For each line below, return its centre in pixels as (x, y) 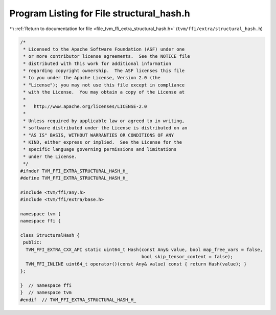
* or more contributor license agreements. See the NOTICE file (107, 57)
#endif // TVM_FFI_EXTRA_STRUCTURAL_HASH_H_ (78, 300)
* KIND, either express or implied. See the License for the (103, 142)
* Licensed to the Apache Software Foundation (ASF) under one (104, 49)
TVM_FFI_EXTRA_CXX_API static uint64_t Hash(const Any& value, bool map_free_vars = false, (144, 250)
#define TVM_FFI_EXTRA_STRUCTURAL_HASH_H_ (74, 178)
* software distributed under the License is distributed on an (105, 128)
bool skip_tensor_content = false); (187, 257)
